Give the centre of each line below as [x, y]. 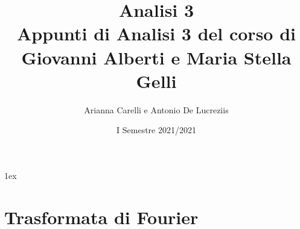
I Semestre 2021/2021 [156, 130]
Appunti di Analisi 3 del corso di [156, 33]
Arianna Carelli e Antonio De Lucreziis [156, 109]
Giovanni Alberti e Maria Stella [156, 57]
